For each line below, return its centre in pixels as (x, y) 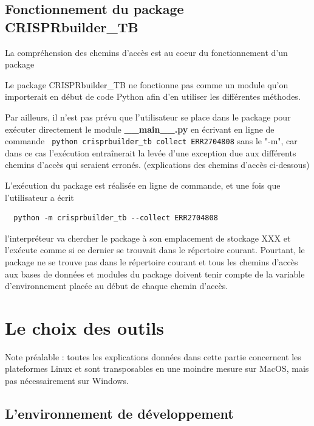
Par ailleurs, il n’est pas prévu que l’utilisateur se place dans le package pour (148, 117)
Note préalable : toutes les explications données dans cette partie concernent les (153, 356)
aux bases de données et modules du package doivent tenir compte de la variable (155, 274)
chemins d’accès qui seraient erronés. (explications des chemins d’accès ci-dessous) (157, 165)
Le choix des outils (85, 327)
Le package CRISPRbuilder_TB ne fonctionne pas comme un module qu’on (147, 84)
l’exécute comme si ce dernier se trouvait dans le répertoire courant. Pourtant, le (155, 250)
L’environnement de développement (119, 414)
